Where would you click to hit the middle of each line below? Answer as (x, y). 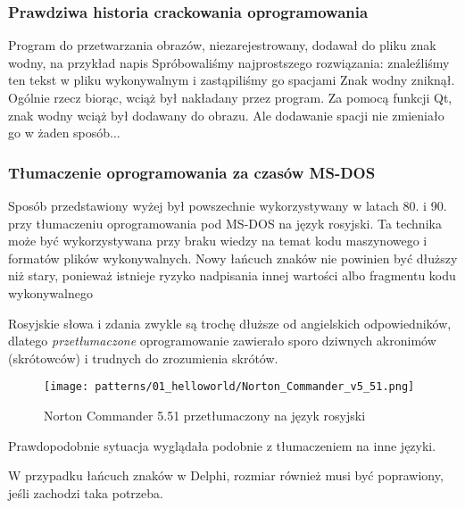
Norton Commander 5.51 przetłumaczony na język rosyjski (205, 415)
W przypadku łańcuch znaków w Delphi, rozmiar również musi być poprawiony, (226, 475)
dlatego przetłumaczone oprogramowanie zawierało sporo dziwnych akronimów (222, 341)
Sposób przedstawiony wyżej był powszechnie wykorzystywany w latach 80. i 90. (228, 205)
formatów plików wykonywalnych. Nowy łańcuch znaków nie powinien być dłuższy (233, 258)
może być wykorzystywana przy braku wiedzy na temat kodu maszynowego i (218, 241)
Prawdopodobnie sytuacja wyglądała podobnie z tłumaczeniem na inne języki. (222, 445)
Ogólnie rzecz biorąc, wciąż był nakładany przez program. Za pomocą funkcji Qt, (230, 97)
